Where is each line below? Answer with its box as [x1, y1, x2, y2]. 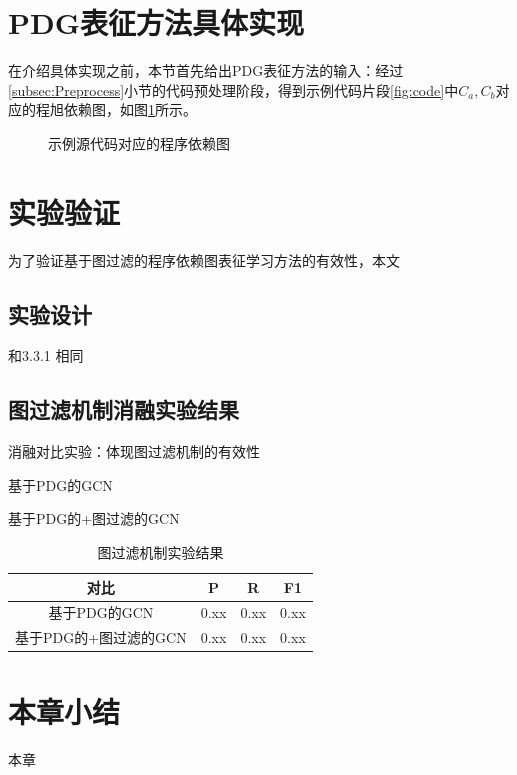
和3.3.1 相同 [8, 345, 84, 366]
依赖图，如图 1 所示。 [63, 99, 197, 120]
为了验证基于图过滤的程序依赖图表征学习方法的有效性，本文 [8, 249, 400, 270]
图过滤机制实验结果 [97, 542, 224, 562]
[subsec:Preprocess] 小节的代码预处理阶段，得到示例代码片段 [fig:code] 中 [8, 79, 459, 100]
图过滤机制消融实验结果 [8, 394, 239, 425]
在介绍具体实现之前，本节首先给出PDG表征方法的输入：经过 [8, 60, 404, 81]
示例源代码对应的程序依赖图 [48, 132, 230, 153]
